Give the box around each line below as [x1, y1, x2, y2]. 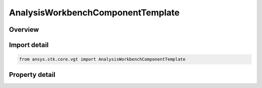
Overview [9, 25, 39, 34]
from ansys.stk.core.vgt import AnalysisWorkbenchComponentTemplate [19, 57, 186, 62]
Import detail [9, 41, 49, 49]
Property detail [9, 70, 56, 79]
